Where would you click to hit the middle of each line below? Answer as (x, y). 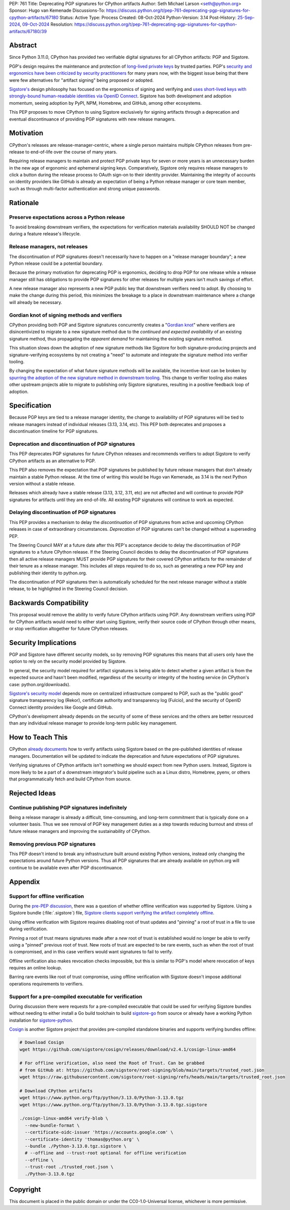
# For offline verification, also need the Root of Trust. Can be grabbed (112, 1063)
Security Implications (43, 643)
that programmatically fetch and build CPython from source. (70, 779)
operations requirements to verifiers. (46, 984)
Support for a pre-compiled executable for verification (76, 996)
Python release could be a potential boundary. (56, 263)
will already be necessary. (36, 302)
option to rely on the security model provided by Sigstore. (68, 661)
